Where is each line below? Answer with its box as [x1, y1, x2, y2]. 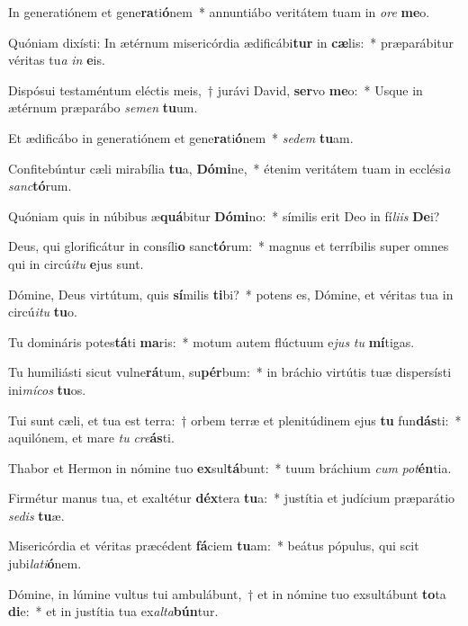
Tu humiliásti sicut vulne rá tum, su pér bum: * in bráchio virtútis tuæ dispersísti [8, 362, 452, 381]
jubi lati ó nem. [8, 554, 82, 573]
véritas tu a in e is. [8, 50, 105, 69]
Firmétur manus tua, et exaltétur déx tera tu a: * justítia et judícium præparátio [8, 488, 455, 507]
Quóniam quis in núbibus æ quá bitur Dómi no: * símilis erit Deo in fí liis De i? [8, 206, 440, 225]
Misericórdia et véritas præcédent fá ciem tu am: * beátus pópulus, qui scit [8, 536, 419, 555]
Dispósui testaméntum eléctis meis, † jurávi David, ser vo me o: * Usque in [8, 80, 423, 99]
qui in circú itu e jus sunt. [8, 254, 144, 273]
